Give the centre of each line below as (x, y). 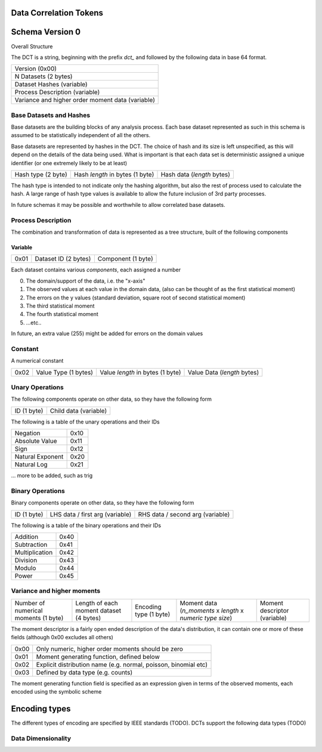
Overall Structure (32, 46)
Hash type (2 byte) (41, 175)
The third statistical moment (60, 306)
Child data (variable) (78, 410)
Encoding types (41, 709)
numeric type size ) (206, 618)
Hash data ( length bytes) (196, 175)
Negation (28, 434)
